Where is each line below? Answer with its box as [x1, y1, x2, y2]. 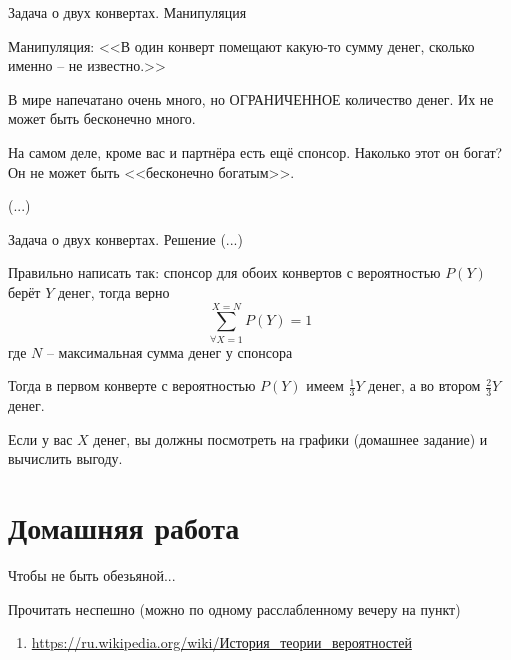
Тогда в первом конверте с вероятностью [8, 375, 256, 396]
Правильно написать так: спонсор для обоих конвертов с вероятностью [8, 262, 441, 283]
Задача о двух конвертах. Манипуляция [8, 2, 247, 22]
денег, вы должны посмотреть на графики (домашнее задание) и [93, 428, 488, 449]
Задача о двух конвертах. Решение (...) [8, 228, 243, 249]
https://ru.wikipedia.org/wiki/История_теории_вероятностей [31, 632, 412, 653]
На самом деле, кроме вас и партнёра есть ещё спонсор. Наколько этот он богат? [8, 141, 503, 162]
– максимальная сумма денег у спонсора [46, 341, 293, 362]
